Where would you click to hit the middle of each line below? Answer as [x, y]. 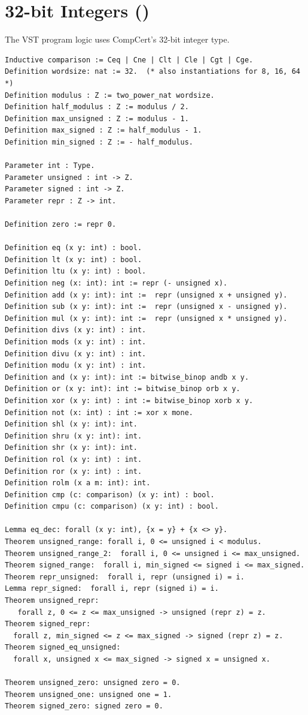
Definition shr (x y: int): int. [71, 448]
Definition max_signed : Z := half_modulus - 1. [103, 130]
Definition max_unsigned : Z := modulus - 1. [97, 118]
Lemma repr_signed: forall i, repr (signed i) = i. [112, 589]
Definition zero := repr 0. [61, 225]
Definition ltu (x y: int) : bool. [76, 271]
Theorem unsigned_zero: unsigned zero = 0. [93, 683]
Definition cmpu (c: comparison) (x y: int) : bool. [112, 507]
